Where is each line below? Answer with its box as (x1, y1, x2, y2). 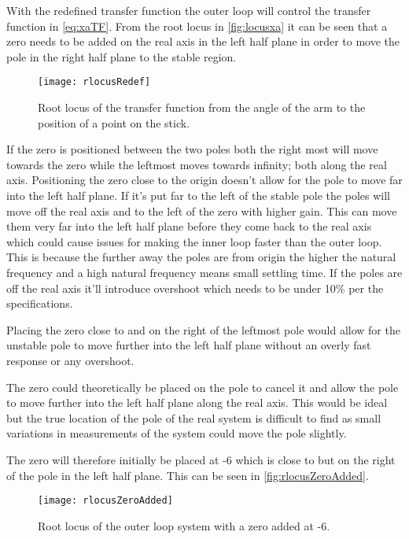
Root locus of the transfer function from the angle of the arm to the (38, 99, 366, 116)
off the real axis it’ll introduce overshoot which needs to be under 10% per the (6, 279, 384, 296)
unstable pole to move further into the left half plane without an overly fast (6, 337, 371, 353)
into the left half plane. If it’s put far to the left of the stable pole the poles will (6, 187, 390, 203)
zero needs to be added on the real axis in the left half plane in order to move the (6, 33, 400, 50)
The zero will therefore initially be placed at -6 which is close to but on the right (6, 451, 396, 467)
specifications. (6, 295, 73, 312)
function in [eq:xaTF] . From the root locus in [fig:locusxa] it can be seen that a (6, 17, 388, 34)
